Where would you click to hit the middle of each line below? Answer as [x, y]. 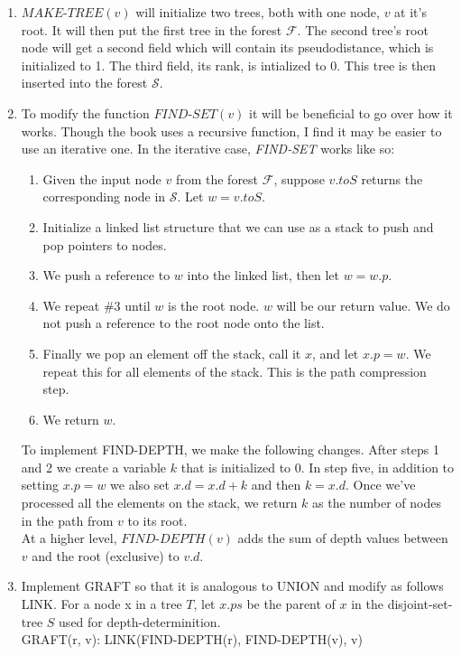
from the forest [217, 178]
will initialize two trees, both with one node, [258, 12]
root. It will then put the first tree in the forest [152, 29]
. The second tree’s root [363, 29]
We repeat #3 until [97, 305]
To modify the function [85, 112]
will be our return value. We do [363, 305]
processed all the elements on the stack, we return [159, 503]
